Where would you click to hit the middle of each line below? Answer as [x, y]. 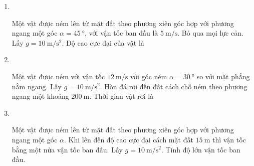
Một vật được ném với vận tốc [58, 76]
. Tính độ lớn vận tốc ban [201, 149]
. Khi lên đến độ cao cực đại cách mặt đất [129, 139]
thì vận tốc [229, 139]
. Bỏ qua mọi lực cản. [210, 33]
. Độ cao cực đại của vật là [103, 42]
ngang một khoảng [40, 96]
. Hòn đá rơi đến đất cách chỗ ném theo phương [174, 86]
